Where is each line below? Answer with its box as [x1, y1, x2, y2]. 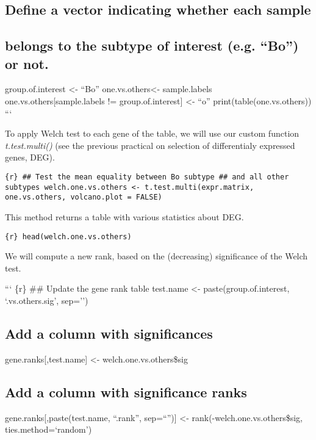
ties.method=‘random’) [5, 423, 92, 436]
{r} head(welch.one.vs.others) [5, 232, 132, 241]
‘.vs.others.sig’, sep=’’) [5, 294, 88, 306]
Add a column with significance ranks [5, 382, 247, 401]
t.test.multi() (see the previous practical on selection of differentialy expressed [5, 139, 295, 151]
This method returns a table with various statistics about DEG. [5, 210, 244, 223]
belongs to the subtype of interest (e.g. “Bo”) [5, 36, 299, 55]
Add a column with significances [5, 323, 213, 342]
